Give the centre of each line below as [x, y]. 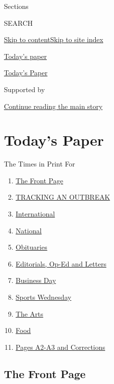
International [35, 214]
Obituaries [31, 247]
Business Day [36, 280]
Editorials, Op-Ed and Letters [61, 263]
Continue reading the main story [53, 106]
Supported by [24, 89]
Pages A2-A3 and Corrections [60, 347]
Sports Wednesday [43, 297]
